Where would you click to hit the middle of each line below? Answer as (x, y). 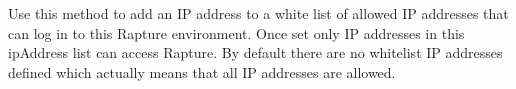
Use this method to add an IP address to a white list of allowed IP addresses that (258, 13)
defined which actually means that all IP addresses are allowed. (202, 71)
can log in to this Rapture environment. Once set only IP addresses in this (236, 32)
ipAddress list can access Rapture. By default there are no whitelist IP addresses (255, 52)
